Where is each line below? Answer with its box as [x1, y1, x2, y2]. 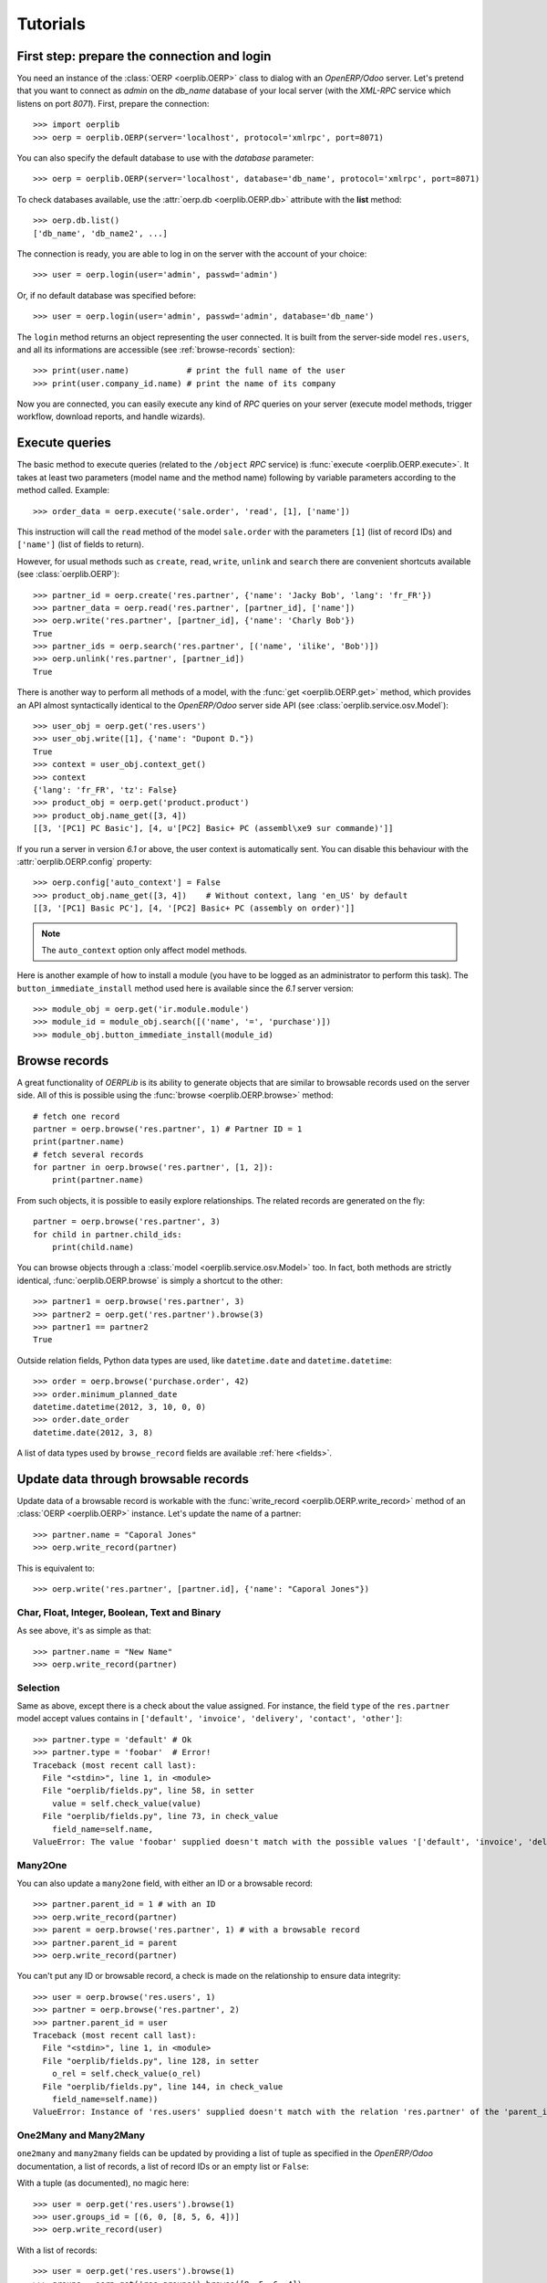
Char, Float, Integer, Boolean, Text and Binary [16, 1605, 222, 1618]
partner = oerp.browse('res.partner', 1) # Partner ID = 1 [33, 1123, 303, 1134]
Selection [16, 1681, 60, 1694]
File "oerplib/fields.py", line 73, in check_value [42, 1811, 278, 1822]
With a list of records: [16, 2245, 98, 2256]
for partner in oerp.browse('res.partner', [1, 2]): [33, 1163, 273, 1173]
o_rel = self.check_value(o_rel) [51, 2068, 202, 2079]
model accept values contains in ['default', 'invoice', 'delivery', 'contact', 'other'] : [16, 1713, 403, 1724]
